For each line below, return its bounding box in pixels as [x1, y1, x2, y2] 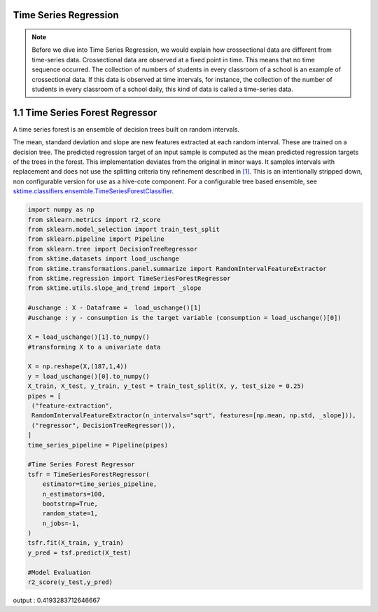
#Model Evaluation [27, 568, 91, 576]
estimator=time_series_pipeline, [42, 480, 157, 488]
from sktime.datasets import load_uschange [27, 255, 180, 263]
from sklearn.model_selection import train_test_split [27, 225, 220, 233]
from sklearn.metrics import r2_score [27, 216, 161, 223]
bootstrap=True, [42, 499, 98, 508]
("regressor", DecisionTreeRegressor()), [31, 421, 176, 429]
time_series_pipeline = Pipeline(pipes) [27, 441, 168, 449]
